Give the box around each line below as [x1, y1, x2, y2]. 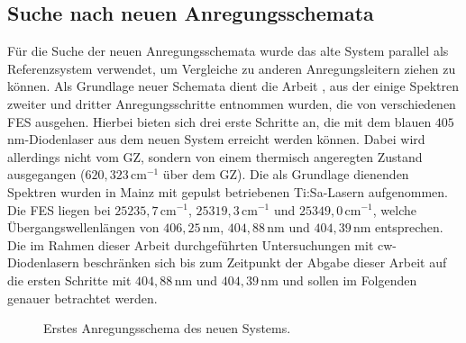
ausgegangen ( [7, 165, 86, 184]
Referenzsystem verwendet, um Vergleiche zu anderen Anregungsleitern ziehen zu [7, 59, 456, 77]
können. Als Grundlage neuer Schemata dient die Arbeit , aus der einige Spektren [7, 77, 459, 95]
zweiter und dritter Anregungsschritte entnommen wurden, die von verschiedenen [7, 94, 456, 113]
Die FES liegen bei [7, 200, 111, 219]
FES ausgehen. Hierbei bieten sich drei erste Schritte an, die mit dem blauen [7, 112, 432, 131]
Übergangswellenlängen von [7, 218, 160, 237]
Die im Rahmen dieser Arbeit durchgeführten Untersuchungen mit [7, 235, 374, 254]
